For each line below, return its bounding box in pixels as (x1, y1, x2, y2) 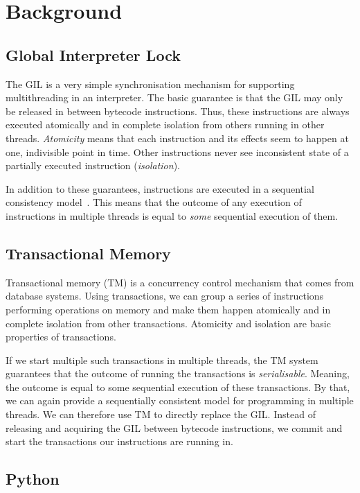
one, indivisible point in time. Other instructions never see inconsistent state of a (6, 144, 349, 159)
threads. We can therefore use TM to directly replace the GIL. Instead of (6, 407, 316, 422)
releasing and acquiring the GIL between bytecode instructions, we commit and (6, 420, 343, 435)
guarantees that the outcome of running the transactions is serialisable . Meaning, (6, 366, 350, 381)
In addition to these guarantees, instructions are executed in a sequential (6, 181, 314, 196)
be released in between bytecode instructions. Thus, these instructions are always (6, 103, 350, 118)
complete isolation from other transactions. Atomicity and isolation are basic (6, 315, 331, 330)
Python (6, 468, 60, 490)
